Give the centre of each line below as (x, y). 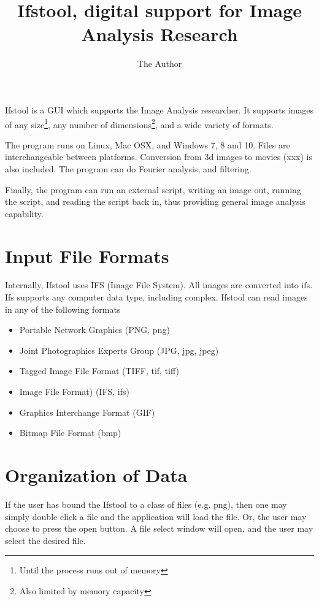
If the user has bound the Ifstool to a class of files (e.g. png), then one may (146, 504)
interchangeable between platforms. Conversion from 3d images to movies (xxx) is (159, 157)
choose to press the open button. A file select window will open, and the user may (159, 528)
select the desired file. (45, 540)
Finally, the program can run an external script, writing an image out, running (153, 189)
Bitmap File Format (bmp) (70, 433)
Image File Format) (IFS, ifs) (74, 391)
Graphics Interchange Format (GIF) (87, 412)
